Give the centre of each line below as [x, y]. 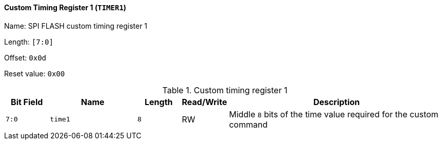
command [248, 124]
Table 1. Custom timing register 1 [225, 90]
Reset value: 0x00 [35, 73]
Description [337, 102]
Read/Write [205, 102]
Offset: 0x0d [25, 57]
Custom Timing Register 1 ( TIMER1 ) [65, 7]
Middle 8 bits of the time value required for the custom [334, 114]
